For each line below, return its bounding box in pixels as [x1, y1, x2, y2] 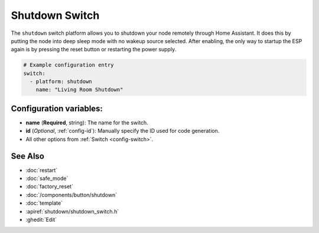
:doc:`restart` [25, 166, 58, 173]
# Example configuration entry [23, 62, 115, 68]
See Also [11, 151, 44, 161]
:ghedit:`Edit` [25, 216, 57, 224]
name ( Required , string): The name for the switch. [25, 119, 149, 126]
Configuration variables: [11, 103, 103, 113]
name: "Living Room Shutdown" [35, 86, 123, 93]
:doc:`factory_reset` [25, 183, 74, 190]
